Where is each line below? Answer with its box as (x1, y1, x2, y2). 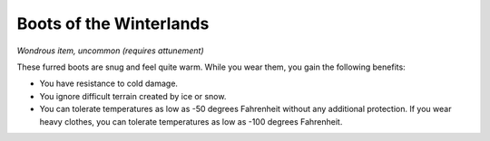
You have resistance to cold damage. (39, 78, 179, 89)
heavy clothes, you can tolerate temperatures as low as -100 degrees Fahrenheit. (39, 116, 343, 127)
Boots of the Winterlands (16, 14, 210, 33)
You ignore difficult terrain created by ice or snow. (39, 90, 227, 101)
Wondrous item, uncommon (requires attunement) (16, 45, 204, 56)
